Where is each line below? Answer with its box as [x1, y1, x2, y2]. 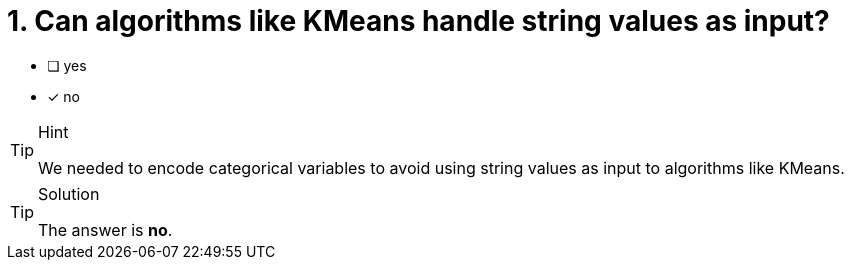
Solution [38, 183, 100, 204]
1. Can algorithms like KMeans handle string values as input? [7, 4, 830, 38]
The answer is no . [38, 219, 173, 240]
